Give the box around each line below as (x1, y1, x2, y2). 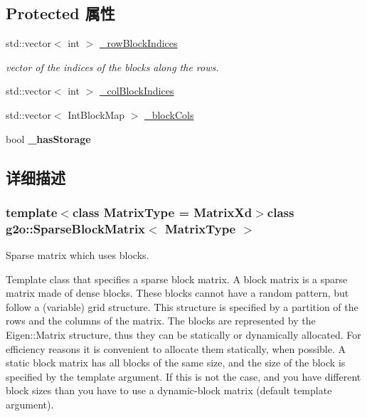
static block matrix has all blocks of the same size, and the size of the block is (6, 355, 346, 370)
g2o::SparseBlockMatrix (6, 219, 146, 237)
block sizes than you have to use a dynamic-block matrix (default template (6, 383, 332, 398)
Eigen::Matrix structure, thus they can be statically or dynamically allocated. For (6, 327, 361, 342)
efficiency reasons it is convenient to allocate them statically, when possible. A (6, 341, 346, 356)
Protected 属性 (6, 2, 115, 24)
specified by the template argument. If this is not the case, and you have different (6, 369, 361, 384)
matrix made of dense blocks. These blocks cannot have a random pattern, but (6, 285, 349, 300)
